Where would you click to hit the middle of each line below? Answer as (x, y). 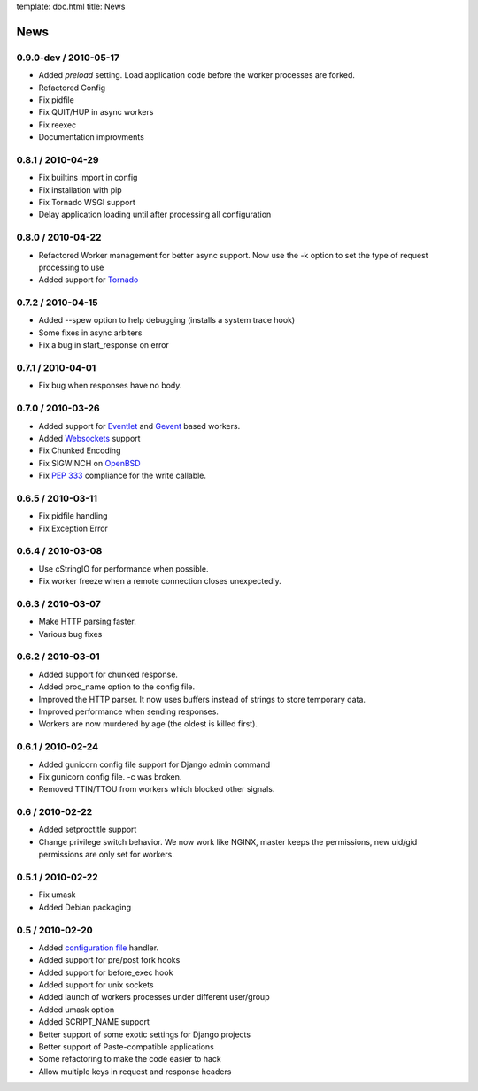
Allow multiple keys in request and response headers (135, 1072)
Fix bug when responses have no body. (110, 386)
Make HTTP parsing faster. (87, 622)
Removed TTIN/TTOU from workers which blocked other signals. (157, 789)
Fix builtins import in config (88, 178)
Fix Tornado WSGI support (87, 203)
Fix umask (57, 895)
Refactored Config (72, 88)
